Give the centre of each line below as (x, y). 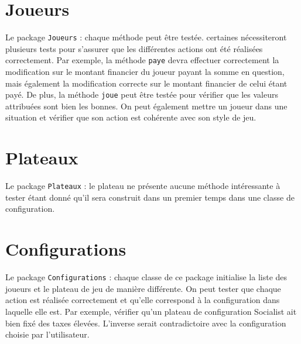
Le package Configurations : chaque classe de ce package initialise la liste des (146, 277)
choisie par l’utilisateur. (47, 334)
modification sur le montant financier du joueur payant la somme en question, (145, 72)
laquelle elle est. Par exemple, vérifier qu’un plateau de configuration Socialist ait (151, 311)
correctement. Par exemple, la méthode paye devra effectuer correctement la (142, 60)
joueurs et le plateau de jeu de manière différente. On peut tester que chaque (143, 288)
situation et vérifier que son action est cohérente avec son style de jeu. (131, 117)
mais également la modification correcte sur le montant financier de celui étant (146, 83)
